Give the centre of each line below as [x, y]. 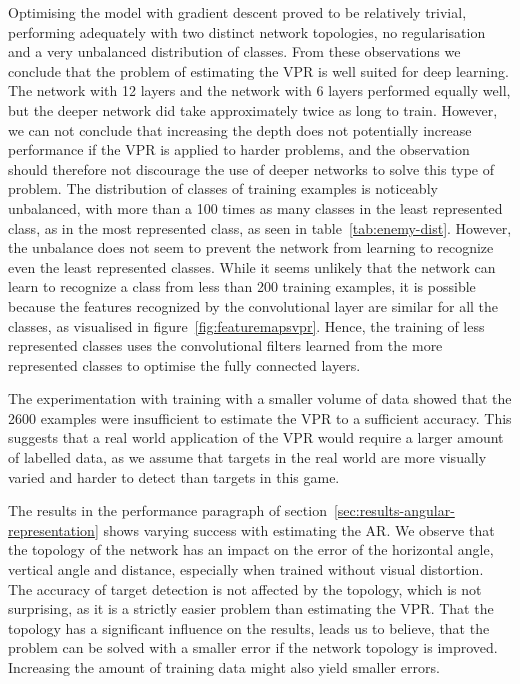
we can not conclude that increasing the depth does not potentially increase [240, 129]
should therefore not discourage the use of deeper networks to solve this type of [251, 168]
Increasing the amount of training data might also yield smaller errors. [224, 667]
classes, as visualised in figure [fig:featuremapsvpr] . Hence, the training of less [246, 325]
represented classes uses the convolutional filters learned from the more [225, 345]
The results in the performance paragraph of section [167, 510]
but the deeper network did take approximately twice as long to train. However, [253, 109]
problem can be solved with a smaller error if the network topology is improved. [253, 647]
